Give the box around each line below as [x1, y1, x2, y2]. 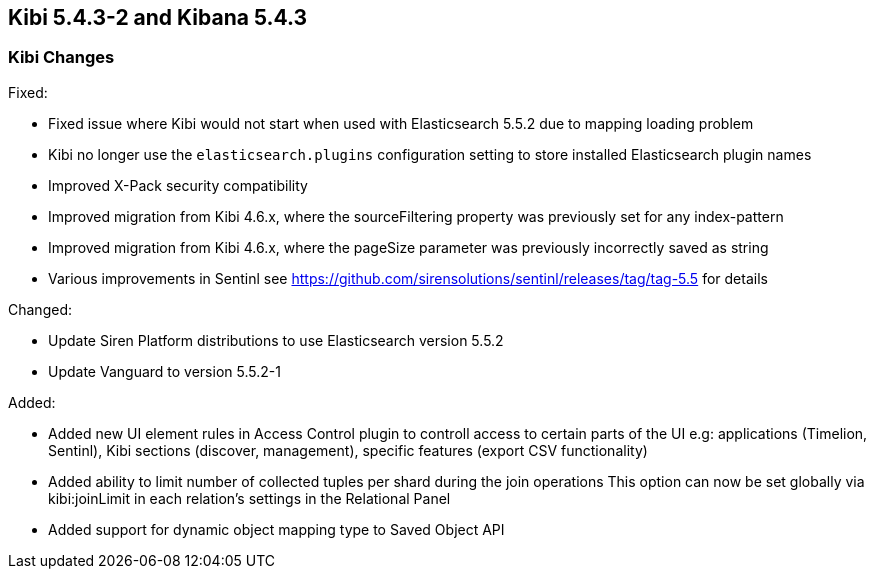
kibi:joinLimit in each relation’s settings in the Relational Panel [48, 489, 451, 507]
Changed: [8, 300, 72, 318]
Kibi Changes [8, 47, 115, 68]
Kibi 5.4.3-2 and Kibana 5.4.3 [8, 5, 308, 30]
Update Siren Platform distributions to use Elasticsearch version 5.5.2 [48, 331, 504, 349]
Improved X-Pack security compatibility [48, 176, 308, 194]
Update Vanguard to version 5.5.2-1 [48, 362, 281, 380]
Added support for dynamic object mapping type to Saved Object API [48, 520, 505, 538]
